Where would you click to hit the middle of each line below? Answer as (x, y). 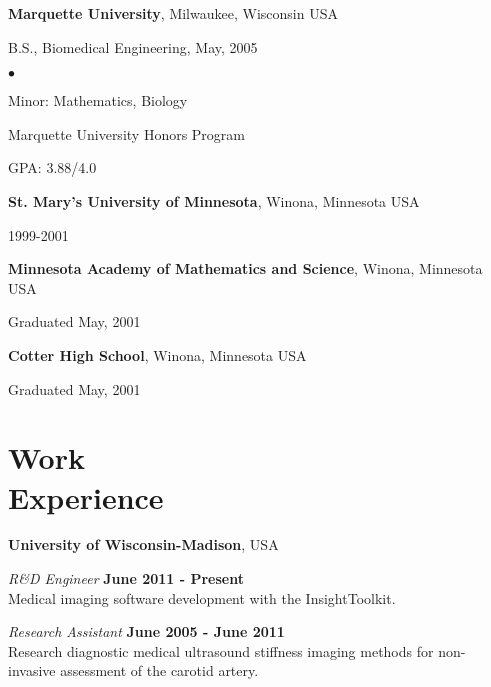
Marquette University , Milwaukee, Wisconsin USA (173, 13)
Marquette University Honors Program (127, 133)
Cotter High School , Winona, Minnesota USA (157, 354)
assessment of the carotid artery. (159, 670)
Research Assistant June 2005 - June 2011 (146, 631)
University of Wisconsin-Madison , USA (143, 544)
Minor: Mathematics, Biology (98, 100)
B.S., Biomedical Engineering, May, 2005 (133, 46)
